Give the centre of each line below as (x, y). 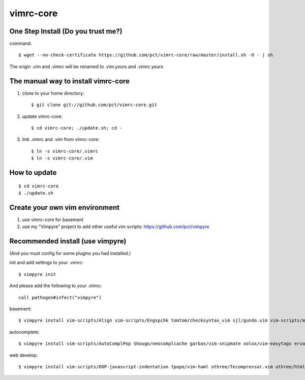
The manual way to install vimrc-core (69, 81)
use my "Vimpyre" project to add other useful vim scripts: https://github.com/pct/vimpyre (116, 227)
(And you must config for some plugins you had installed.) (70, 254)
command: (21, 44)
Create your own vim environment (65, 208)
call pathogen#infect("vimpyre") (60, 297)
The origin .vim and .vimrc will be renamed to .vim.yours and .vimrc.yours (86, 67)
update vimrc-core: (42, 116)
